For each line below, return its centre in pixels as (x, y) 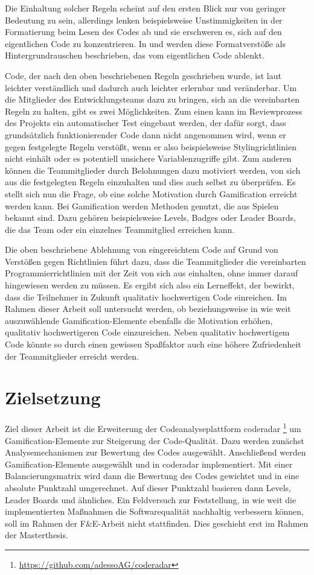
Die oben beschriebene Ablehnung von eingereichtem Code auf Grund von (142, 249)
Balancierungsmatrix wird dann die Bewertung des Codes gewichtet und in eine (152, 476)
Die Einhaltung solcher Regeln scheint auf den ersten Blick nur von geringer (146, 8)
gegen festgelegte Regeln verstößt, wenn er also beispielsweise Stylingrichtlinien (151, 146)
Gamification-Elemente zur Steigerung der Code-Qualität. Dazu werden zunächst (155, 440)
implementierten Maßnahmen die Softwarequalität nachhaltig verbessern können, (155, 511)
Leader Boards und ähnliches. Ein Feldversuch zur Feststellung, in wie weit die (151, 499)
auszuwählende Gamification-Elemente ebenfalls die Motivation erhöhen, (139, 320)
